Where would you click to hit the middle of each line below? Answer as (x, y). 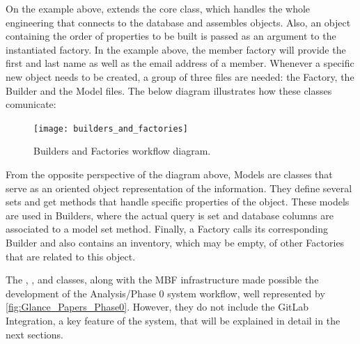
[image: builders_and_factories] (111, 128)
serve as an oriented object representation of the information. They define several (179, 188)
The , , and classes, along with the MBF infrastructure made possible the (162, 280)
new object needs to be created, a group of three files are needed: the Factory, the (180, 76)
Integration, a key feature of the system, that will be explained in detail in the (173, 320)
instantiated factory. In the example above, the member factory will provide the (176, 49)
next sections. (34, 334)
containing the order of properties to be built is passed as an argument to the (171, 36)
